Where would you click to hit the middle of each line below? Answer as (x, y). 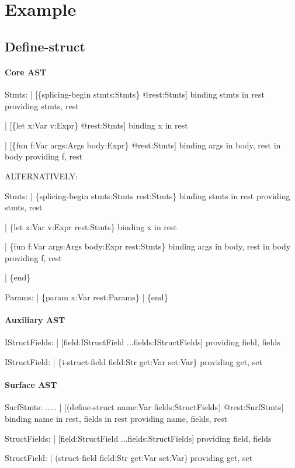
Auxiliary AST (35, 320)
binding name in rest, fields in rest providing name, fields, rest (116, 419)
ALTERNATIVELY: (41, 176)
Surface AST (31, 385)
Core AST (26, 72)
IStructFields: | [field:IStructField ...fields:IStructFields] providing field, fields (143, 342)
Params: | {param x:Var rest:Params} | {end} (86, 297)
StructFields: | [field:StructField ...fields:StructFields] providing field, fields (138, 438)
